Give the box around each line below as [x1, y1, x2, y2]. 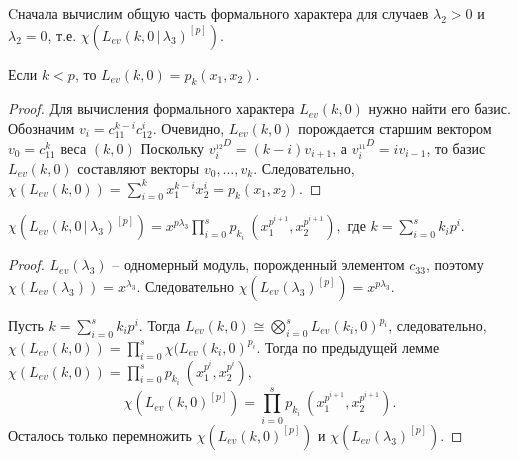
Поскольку [140, 137, 205, 158]
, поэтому [425, 254, 484, 275]
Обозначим [8, 117, 75, 138]
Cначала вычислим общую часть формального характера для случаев [8, 3, 429, 23]
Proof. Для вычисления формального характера [8, 98, 295, 119]
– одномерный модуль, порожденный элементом [112, 254, 405, 275]
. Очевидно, [152, 117, 225, 138]
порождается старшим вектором [298, 117, 492, 138]
